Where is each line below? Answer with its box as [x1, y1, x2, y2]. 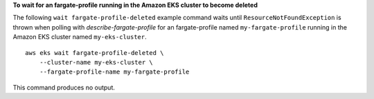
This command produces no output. [12, 83, 116, 91]
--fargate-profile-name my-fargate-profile [39, 68, 190, 76]
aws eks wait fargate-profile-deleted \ [25, 49, 164, 56]
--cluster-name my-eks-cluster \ [39, 58, 154, 66]
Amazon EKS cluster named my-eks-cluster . [12, 33, 147, 41]
